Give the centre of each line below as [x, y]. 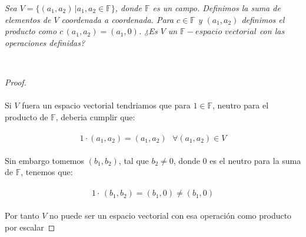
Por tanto [22, 215]
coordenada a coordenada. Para [117, 19]
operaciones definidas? [45, 42]
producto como [31, 31]
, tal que [134, 160]
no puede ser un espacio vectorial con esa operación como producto [171, 215]
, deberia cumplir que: [95, 116]
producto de [26, 116]
